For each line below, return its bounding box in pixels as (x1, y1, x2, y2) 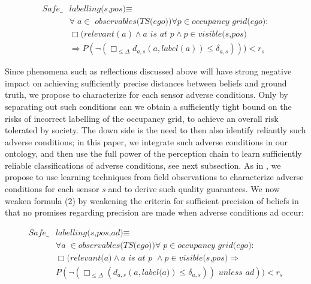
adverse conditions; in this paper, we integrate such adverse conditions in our (5, 135, 288, 148)
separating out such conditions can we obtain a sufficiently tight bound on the (5, 100, 292, 112)
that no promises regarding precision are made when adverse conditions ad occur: (5, 206, 304, 219)
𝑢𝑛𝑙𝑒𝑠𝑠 (218, 268, 243, 277)
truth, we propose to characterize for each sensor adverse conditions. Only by (5, 88, 288, 101)
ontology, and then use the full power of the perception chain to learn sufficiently (5, 147, 302, 160)
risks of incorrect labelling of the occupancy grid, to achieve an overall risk (5, 112, 279, 124)
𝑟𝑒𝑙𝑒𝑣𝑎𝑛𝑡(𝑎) (70, 253, 112, 262)
